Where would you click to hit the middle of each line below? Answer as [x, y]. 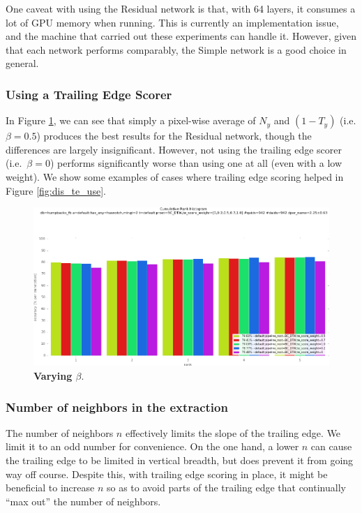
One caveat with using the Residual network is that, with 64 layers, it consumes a [181, 8]
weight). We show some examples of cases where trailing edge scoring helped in [175, 176]
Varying [53, 376]
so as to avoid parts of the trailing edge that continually [226, 488]
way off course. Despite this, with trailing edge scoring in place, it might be [167, 474]
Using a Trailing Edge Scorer [89, 94]
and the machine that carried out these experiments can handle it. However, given [181, 36]
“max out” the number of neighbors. [83, 501]
